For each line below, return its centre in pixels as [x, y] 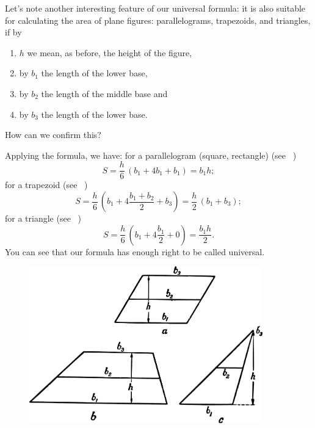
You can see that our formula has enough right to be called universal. [135, 251]
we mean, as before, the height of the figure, [110, 52]
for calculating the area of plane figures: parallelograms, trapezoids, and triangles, [158, 20]
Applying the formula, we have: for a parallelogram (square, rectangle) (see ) [151, 155]
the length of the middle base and [104, 93]
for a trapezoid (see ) [46, 185]
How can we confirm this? [53, 135]
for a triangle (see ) [43, 218]
